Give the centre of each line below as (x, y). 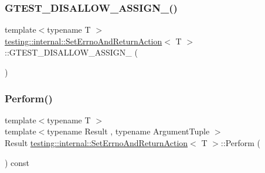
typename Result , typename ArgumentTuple (128, 131)
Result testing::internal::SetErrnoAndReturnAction (96, 143)
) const (17, 162)
